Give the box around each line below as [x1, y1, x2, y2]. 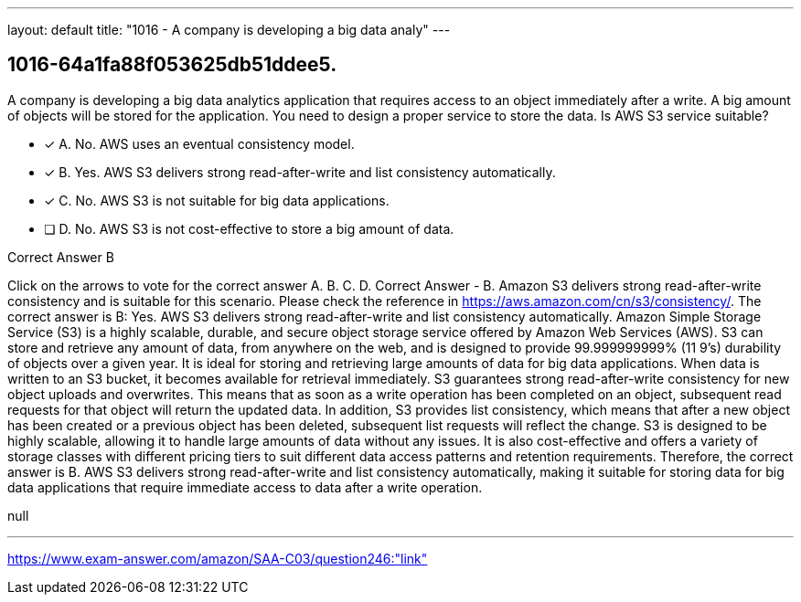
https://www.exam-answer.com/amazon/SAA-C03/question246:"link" [7, 550, 428, 566]
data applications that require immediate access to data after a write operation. [7, 479, 483, 495]
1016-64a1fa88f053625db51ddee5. [7, 53, 337, 77]
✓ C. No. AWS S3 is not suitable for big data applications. [44, 192, 390, 208]
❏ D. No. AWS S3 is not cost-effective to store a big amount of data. [44, 220, 454, 237]
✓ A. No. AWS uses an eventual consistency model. [44, 135, 355, 152]
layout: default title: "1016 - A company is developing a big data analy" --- [7, 22, 451, 37]
